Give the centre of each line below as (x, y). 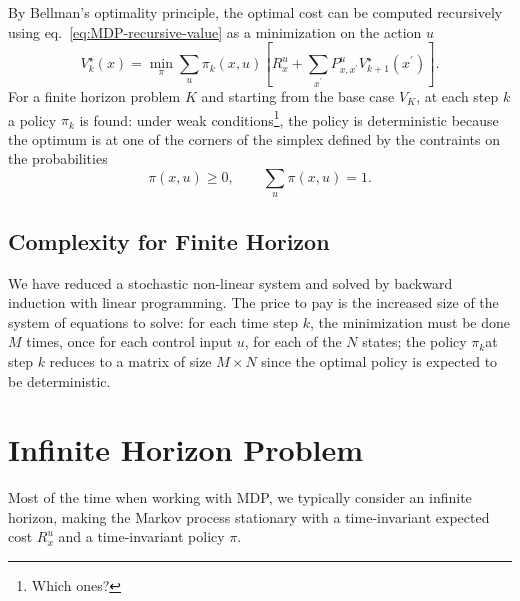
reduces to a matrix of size (130, 360)
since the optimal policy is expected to (379, 360)
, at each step (457, 95)
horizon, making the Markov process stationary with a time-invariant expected (249, 516)
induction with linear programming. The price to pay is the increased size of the (253, 302)
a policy (32, 119)
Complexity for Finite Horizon (169, 240)
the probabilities (58, 158)
